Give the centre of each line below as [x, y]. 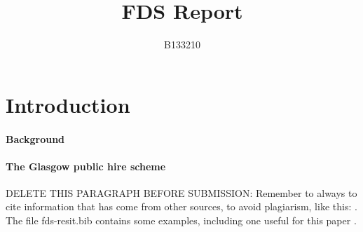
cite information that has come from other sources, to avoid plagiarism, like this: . [181, 206]
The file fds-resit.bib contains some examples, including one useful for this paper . [181, 220]
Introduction [68, 104]
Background [35, 138]
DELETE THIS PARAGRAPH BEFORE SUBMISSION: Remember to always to [181, 192]
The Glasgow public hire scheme [86, 166]
